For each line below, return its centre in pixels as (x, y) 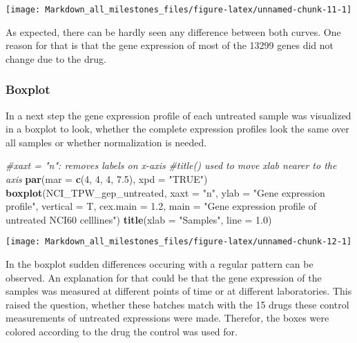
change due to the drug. (56, 58)
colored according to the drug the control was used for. (122, 332)
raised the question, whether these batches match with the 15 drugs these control (177, 304)
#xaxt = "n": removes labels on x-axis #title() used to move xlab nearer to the (171, 165)
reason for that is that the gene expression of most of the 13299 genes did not (170, 45)
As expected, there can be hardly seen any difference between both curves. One (173, 31)
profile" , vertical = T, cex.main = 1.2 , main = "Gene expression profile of (161, 206)
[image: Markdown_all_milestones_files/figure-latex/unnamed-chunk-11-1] (179, 10)
